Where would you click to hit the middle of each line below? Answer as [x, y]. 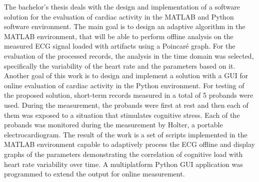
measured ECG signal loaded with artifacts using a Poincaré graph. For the [120, 46]
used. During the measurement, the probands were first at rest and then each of [126, 105]
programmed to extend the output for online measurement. [94, 174]
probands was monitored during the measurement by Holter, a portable [113, 125]
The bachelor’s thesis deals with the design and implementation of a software [122, 7]
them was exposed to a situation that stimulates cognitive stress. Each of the [122, 115]
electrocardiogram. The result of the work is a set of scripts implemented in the [126, 134]
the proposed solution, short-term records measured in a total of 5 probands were [129, 95]
